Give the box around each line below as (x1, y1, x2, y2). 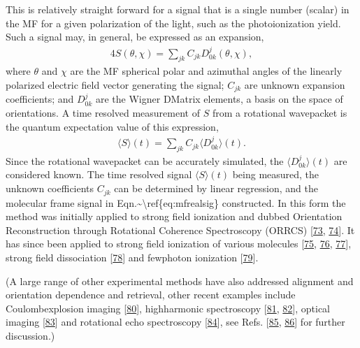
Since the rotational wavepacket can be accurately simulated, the (6, 153, 284, 168)
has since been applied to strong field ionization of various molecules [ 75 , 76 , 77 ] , (6, 236, 352, 251)
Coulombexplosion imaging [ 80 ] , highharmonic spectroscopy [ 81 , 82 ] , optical (6, 300, 330, 315)
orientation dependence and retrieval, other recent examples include (6, 287, 296, 302)
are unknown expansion (244, 78, 345, 92)
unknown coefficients (6, 181, 94, 196)
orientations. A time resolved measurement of (6, 106, 200, 120)
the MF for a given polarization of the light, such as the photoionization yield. (6, 15, 341, 30)
